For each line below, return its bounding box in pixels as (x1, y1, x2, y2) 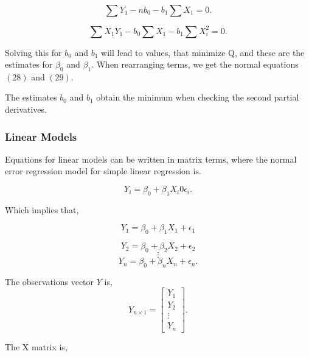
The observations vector (5, 275, 94, 288)
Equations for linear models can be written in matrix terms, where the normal (5, 152, 297, 165)
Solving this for (5, 46, 62, 58)
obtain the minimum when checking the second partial (96, 91, 299, 104)
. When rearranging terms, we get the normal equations (91, 58, 299, 71)
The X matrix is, (5, 340, 68, 353)
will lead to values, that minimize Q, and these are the (101, 46, 305, 58)
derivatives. (5, 103, 47, 116)
